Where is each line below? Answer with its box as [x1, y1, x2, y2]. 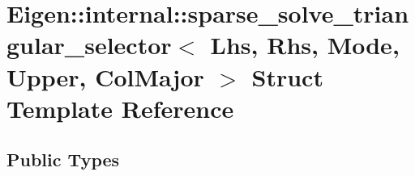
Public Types [6, 147, 120, 172]
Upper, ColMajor [6, 60, 204, 93]
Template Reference [6, 91, 234, 124]
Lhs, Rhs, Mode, [210, 28, 400, 61]
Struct [251, 60, 323, 93]
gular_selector [6, 28, 172, 61]
